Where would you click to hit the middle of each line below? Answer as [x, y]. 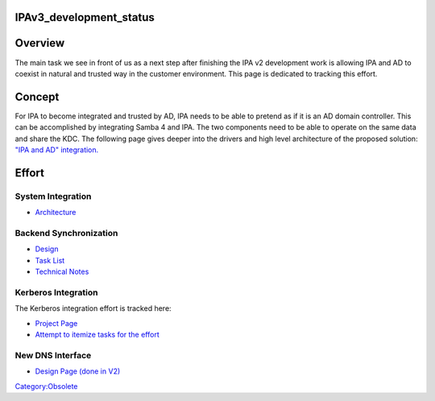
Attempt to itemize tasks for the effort [97, 335]
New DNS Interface [53, 355]
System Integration [53, 196]
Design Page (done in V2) [78, 371]
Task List [50, 260]
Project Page [56, 323]
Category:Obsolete [46, 386]
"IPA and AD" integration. [57, 150]
